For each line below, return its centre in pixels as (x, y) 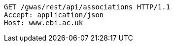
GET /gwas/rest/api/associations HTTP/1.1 (87, 7)
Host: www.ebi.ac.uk (44, 23)
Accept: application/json (54, 15)
